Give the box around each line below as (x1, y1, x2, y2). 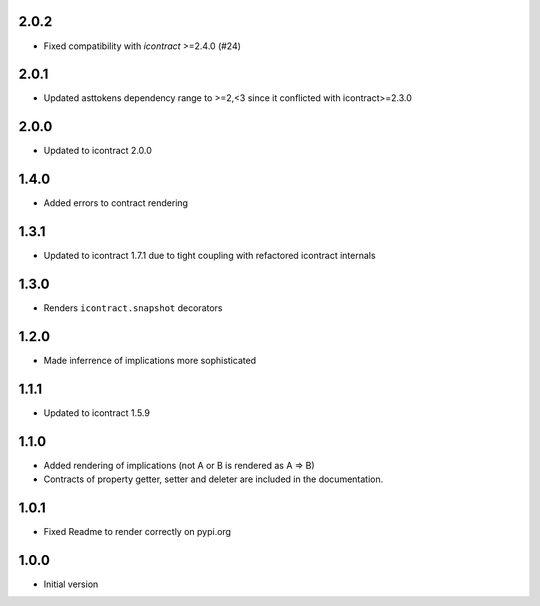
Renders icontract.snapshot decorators (43, 302, 223, 314)
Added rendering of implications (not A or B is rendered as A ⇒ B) (43, 459, 315, 471)
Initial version (43, 578, 99, 590)
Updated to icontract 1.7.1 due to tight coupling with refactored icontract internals (43, 250, 376, 262)
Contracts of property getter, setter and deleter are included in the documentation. (43, 473, 384, 485)
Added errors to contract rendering (43, 197, 189, 209)
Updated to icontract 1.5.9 (43, 406, 150, 419)
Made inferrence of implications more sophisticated (43, 354, 257, 366)
